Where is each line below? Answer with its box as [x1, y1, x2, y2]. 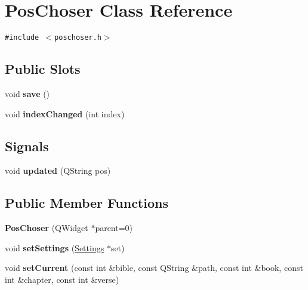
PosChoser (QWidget [5, 222, 88, 234]
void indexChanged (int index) [5, 107, 125, 120]
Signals [5, 136, 49, 155]
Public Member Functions [5, 194, 168, 212]
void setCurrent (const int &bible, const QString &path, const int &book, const [5, 261, 303, 274]
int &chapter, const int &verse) [5, 273, 119, 285]
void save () [5, 87, 50, 99]
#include [5, 33, 39, 42]
